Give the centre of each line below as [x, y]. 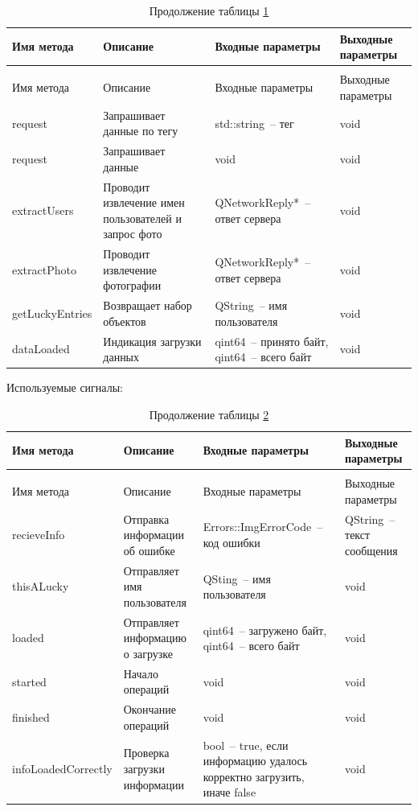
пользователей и [142, 218]
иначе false [229, 792]
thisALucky [41, 586]
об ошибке [149, 550]
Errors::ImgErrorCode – [263, 527]
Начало [141, 673]
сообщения [371, 550]
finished [31, 717]
